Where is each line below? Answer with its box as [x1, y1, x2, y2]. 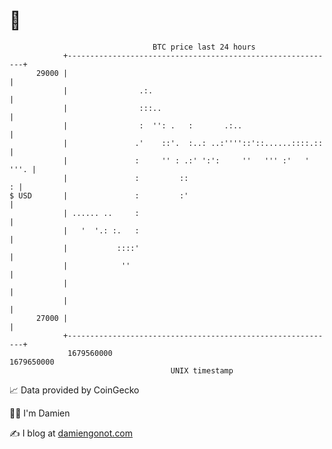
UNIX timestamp [170, 365, 234, 376]
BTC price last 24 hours [152, 42, 256, 52]
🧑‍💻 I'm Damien [9, 407, 71, 419]
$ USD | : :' [9, 190, 189, 201]
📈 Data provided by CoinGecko [9, 384, 140, 396]
